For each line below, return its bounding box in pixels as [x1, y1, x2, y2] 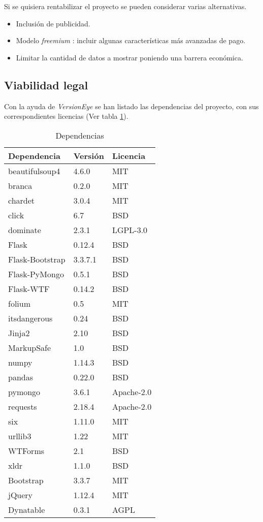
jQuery [8, 488, 33, 501]
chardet [8, 194, 35, 206]
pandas [8, 371, 33, 383]
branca [8, 179, 32, 191]
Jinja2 [8, 327, 30, 339]
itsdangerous [8, 312, 53, 324]
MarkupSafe [8, 341, 51, 353]
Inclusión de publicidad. [16, 18, 90, 28]
